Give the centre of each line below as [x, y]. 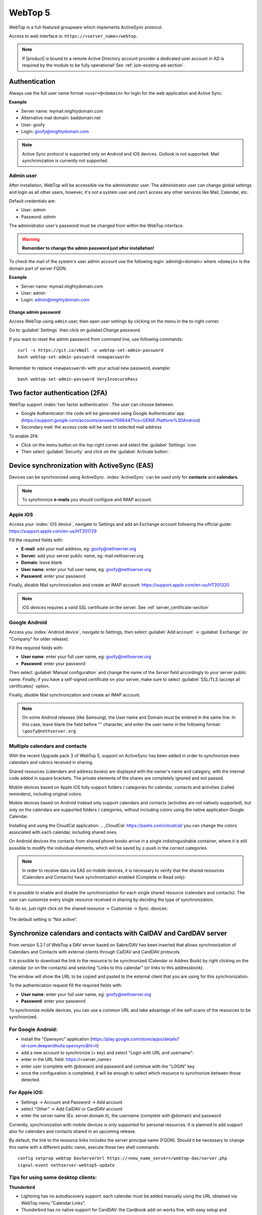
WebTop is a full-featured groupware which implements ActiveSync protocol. [86, 27]
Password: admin [38, 217]
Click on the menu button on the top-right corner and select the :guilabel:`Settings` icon [109, 445]
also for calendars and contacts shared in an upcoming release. [73, 1131]
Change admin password [35, 312]
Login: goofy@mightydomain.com [55, 131]
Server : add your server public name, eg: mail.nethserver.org [82, 555]
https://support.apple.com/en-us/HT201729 [53, 531]
